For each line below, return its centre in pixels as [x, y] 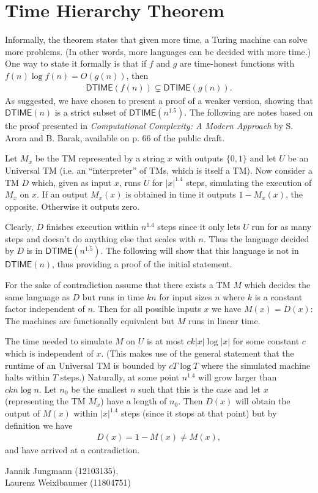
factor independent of [45, 309]
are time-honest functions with [237, 63]
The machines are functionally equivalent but [90, 320]
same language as [37, 296]
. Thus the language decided [257, 238]
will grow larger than [238, 377]
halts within [28, 377]
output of [23, 413]
